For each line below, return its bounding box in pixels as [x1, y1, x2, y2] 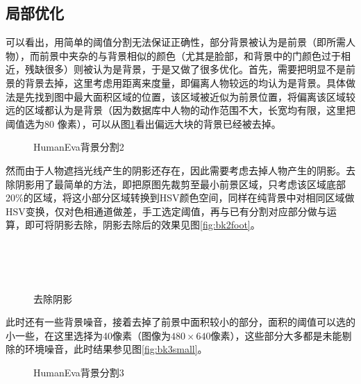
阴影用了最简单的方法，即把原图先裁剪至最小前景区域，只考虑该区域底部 [15, 176, 346, 191]
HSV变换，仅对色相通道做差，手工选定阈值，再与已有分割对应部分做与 [6, 203, 327, 218]
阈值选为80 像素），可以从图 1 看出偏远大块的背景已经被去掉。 [6, 116, 281, 131]
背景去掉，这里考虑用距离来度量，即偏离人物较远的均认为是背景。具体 [24, 75, 346, 90]
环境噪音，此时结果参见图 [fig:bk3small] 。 [24, 342, 208, 356]
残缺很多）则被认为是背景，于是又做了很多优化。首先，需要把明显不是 [24, 62, 346, 76]
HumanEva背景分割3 [33, 365, 124, 380]
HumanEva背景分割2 [33, 140, 124, 154]
